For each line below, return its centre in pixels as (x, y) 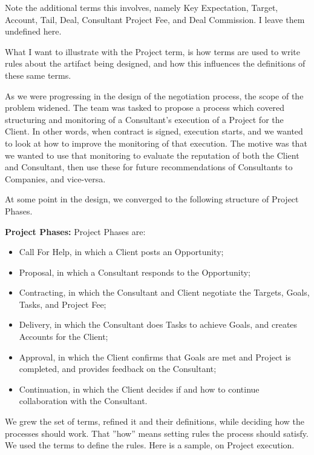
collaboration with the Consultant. (83, 401)
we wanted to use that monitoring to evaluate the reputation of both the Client (152, 155)
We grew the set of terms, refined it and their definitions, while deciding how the (155, 421)
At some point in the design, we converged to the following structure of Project (152, 199)
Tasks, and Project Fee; (63, 304)
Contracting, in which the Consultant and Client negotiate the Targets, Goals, (164, 292)
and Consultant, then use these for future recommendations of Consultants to (149, 167)
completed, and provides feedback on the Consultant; (118, 369)
